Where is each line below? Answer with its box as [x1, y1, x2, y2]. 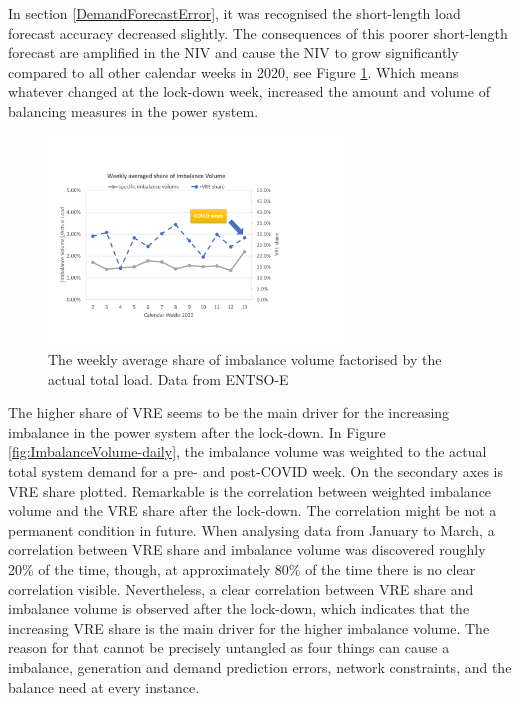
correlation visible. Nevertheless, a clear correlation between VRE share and [8, 578, 474, 599]
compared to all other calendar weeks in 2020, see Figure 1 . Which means [8, 61, 459, 82]
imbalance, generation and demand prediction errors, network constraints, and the [8, 656, 512, 677]
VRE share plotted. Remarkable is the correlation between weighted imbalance [8, 480, 492, 501]
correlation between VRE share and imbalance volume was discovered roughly [8, 539, 486, 560]
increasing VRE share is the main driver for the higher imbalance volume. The [8, 617, 490, 638]
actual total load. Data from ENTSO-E [48, 368, 289, 389]
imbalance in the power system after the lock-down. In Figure [8, 421, 386, 442]
